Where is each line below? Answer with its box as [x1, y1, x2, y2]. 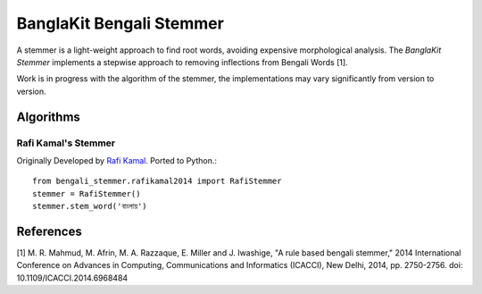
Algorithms [16, 109, 80, 124]
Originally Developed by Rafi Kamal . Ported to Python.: [16, 155, 218, 165]
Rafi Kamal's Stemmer [16, 137, 116, 149]
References [16, 223, 82, 239]
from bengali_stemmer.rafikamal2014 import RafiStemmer [32, 176, 282, 187]
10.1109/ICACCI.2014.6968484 [16, 273, 129, 283]
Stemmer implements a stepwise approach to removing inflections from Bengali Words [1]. [16, 56, 348, 67]
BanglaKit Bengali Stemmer [16, 13, 225, 33]
